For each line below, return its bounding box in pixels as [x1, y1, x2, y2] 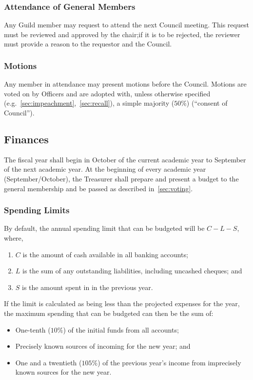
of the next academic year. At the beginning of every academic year [4, 164, 206, 174]
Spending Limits [4, 204, 70, 216]
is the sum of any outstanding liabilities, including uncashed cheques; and [22, 266, 242, 276]
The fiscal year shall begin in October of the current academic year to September [4, 154, 246, 164]
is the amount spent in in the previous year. [22, 282, 153, 292]
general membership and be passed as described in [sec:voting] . [4, 183, 193, 193]
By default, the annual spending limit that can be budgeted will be [4, 223, 205, 233]
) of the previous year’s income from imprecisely [97, 357, 241, 367]
